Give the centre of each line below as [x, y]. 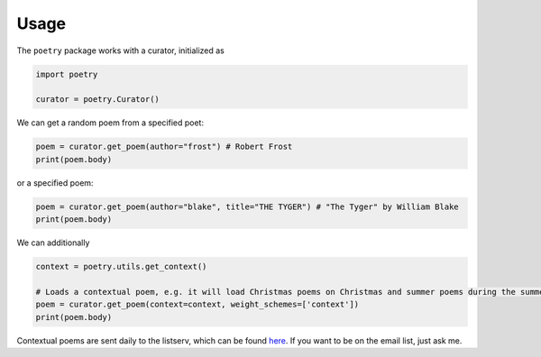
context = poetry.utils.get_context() [121, 266]
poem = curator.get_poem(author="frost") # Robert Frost [164, 147]
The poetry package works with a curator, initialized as [121, 50]
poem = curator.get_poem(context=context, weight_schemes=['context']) [197, 305]
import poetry [67, 74]
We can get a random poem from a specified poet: [110, 123]
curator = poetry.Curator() [97, 100]
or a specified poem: [55, 183]
